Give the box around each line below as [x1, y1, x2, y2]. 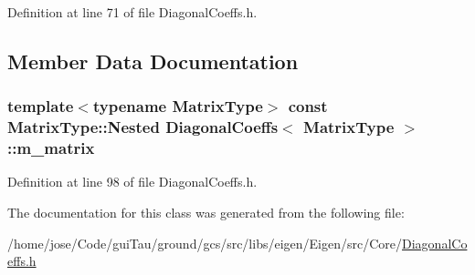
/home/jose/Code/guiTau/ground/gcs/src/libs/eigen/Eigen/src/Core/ [7, 233, 403, 252]
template [7, 95, 74, 117]
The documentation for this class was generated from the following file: [7, 203, 405, 222]
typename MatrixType [92, 95, 263, 117]
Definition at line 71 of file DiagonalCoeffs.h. [7, 3, 258, 21]
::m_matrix [7, 137, 95, 159]
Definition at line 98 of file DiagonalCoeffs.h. [7, 172, 258, 191]
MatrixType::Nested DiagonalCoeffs [7, 116, 279, 138]
